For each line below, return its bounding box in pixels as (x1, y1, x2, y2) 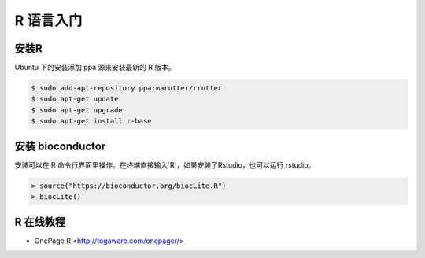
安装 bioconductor (14, 139, 106, 153)
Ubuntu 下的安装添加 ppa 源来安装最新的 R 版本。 (14, 63, 176, 72)
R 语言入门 (14, 12, 83, 29)
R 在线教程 (14, 215, 66, 228)
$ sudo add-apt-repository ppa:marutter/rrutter (31, 83, 223, 93)
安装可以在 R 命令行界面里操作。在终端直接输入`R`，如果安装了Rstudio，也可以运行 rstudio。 (14, 160, 316, 169)
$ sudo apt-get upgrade (31, 105, 124, 114)
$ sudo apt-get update (31, 94, 119, 104)
